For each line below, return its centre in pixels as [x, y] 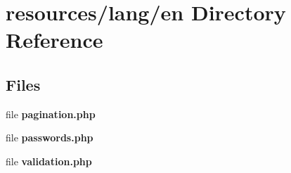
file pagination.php [51, 114]
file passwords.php [50, 137]
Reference [54, 40]
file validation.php [49, 161]
